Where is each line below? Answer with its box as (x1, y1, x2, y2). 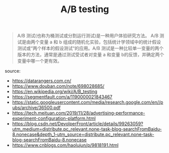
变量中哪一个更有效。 (17, 58, 62, 64)
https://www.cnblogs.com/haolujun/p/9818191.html (12, 142, 119, 148)
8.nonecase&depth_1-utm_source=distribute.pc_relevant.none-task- (12, 131, 154, 137)
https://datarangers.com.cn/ (12, 78, 72, 84)
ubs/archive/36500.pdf (12, 105, 61, 111)
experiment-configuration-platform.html (12, 115, 96, 122)
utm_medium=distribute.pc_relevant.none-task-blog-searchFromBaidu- (12, 126, 162, 132)
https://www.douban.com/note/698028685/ (12, 83, 105, 89)
